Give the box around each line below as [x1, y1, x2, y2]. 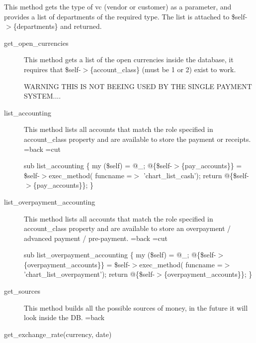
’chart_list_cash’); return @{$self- [143, 170, 249, 180]
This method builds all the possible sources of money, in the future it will [24, 302, 248, 313]
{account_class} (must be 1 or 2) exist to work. [90, 64, 236, 74]
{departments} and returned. [13, 21, 102, 31]
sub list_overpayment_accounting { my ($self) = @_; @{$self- [24, 249, 216, 260]
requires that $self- [24, 64, 81, 74]
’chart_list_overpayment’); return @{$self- [24, 269, 155, 279]
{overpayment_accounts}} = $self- [24, 259, 130, 269]
